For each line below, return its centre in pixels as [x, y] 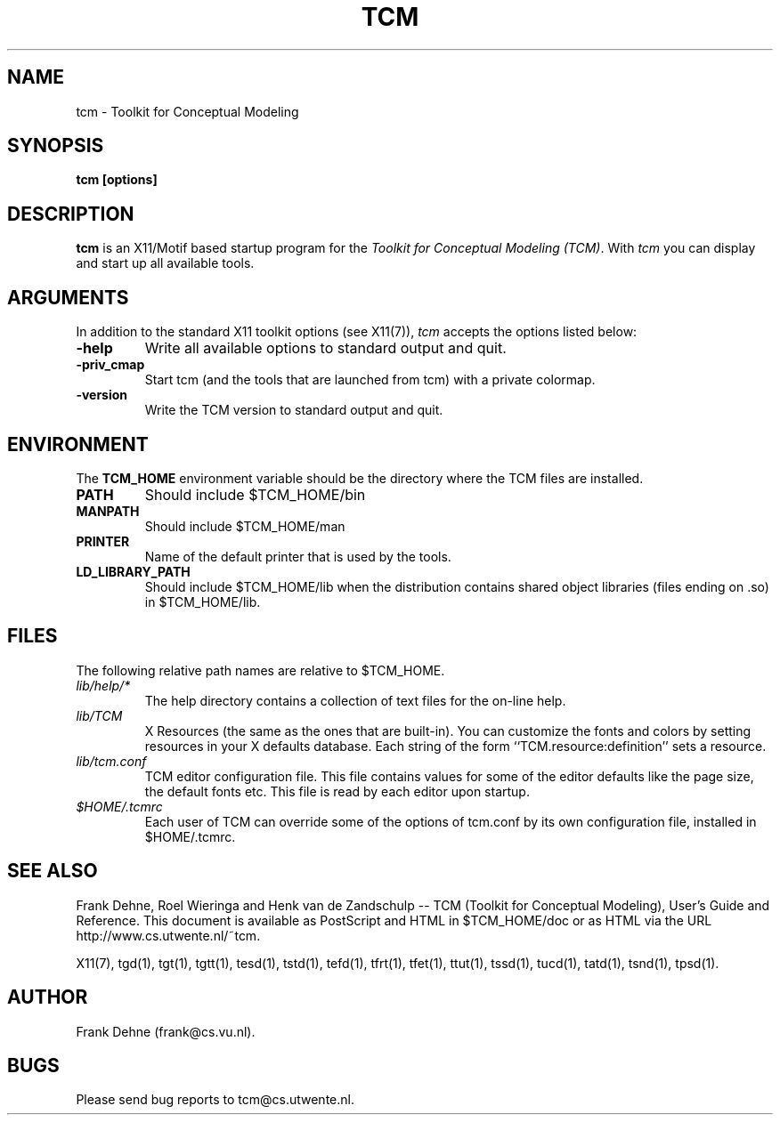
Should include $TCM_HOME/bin [255, 494]
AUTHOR [48, 997]
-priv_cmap [110, 365]
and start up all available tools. [165, 263]
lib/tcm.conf [111, 761]
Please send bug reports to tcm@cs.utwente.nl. [215, 1100]
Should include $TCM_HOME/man [245, 526]
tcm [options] [117, 180]
